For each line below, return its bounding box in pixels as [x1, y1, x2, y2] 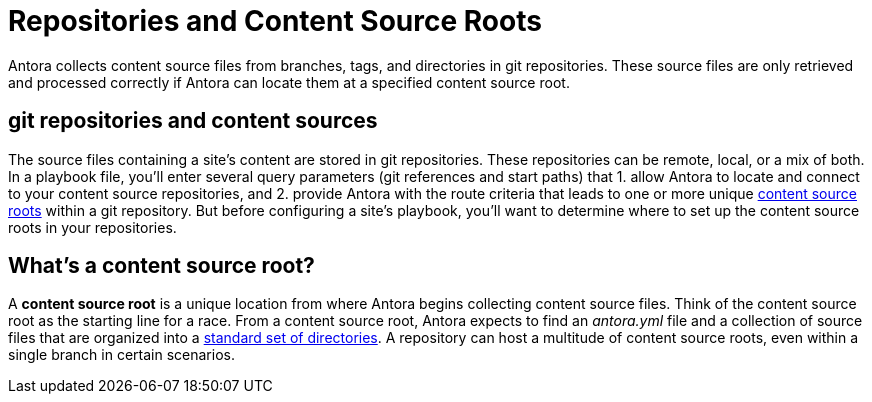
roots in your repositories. [8, 218, 177, 236]
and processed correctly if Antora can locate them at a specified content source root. [8, 73, 570, 91]
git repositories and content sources [8, 108, 378, 134]
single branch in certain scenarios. [8, 346, 235, 364]
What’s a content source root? [8, 253, 315, 279]
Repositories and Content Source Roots [8, 4, 542, 38]
